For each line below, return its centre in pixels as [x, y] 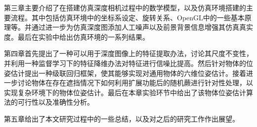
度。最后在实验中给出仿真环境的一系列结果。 [77, 36]
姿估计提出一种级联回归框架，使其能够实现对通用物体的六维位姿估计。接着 [125, 73]
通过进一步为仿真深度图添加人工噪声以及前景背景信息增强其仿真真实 [142, 27]
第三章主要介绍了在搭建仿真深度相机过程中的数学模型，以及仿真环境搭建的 [125, 7]
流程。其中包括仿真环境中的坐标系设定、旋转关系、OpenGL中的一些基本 [128, 17]
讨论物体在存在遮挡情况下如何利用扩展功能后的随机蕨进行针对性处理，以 [135, 83]
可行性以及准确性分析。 [56, 102]
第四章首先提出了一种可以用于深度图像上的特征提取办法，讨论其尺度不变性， [128, 53]
